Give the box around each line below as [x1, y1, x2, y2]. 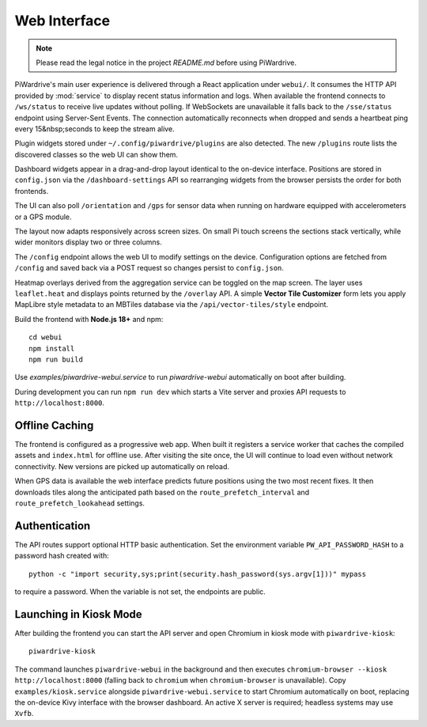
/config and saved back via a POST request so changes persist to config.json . [14, 263, 285, 273]
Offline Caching [14, 418, 94, 432]
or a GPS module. [14, 212, 72, 222]
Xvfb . [14, 709, 34, 718]
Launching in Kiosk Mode [14, 608, 142, 621]
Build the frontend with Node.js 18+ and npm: [14, 314, 164, 324]
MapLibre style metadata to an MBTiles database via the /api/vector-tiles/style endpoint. [14, 300, 328, 309]
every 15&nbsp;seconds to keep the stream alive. [14, 123, 175, 134]
